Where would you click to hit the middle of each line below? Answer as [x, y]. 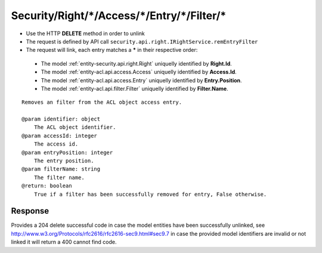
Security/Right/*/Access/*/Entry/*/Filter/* [119, 16]
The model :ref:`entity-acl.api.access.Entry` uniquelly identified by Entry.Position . [141, 80]
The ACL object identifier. [75, 127]
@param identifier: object [61, 119]
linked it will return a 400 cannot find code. [64, 242]
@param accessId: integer [60, 135]
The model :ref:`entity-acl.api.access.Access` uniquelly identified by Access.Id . [139, 72]
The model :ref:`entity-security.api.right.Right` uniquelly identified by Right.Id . [136, 63]
